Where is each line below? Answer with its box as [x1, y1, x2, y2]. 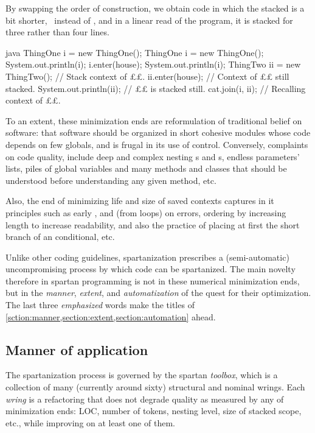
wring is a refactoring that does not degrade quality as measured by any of [5, 392, 284, 405]
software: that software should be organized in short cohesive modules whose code [5, 126, 311, 139]
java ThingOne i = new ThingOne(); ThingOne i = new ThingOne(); [5, 46, 264, 58]
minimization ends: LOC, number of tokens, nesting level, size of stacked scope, [5, 404, 302, 417]
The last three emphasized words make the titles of [5, 298, 195, 311]
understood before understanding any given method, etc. [5, 174, 216, 186]
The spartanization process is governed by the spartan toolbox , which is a [5, 368, 278, 381]
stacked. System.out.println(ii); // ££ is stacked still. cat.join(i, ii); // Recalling [5, 82, 306, 94]
